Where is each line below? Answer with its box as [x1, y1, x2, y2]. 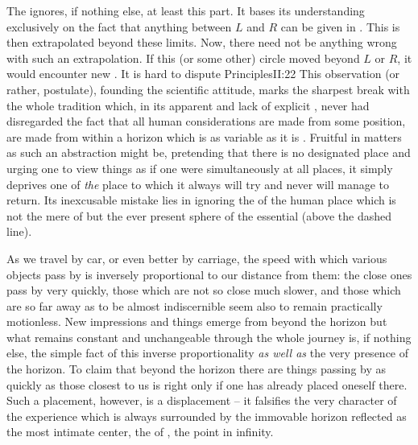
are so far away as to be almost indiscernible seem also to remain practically [6, 297, 383, 314]
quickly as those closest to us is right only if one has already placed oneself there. [6, 376, 408, 393]
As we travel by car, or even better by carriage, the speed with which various [6, 249, 387, 266]
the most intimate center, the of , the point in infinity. [6, 423, 274, 440]
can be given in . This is [280, 18, 400, 35]
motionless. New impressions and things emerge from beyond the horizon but [6, 313, 387, 330]
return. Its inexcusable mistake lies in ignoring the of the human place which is [6, 192, 396, 208]
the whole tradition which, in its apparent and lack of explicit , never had [6, 97, 370, 113]
